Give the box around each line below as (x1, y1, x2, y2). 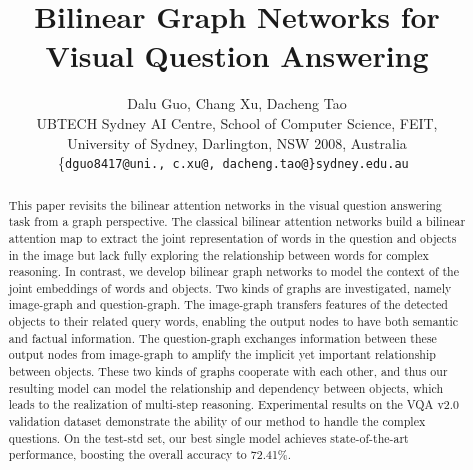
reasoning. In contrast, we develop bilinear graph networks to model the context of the (8, 263, 460, 280)
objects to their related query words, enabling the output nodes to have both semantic (8, 313, 459, 330)
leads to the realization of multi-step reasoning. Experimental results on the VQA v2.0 (8, 396, 459, 413)
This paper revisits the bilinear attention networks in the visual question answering (8, 196, 442, 213)
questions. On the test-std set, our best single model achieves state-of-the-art (8, 429, 409, 446)
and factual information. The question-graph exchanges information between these (8, 329, 437, 346)
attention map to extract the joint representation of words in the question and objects (8, 229, 457, 246)
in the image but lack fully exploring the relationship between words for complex (8, 246, 429, 263)
